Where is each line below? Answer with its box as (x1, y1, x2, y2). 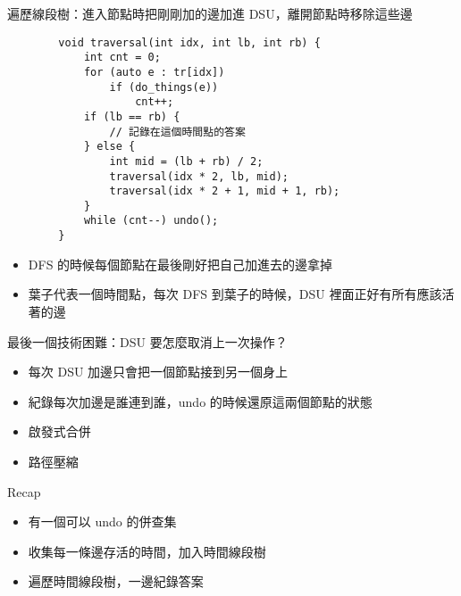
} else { (83, 140, 136, 153)
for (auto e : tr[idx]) (83, 65, 225, 79)
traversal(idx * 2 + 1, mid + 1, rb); (109, 185, 340, 198)
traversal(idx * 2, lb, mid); (109, 170, 289, 183)
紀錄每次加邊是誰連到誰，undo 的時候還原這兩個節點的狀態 (28, 392, 373, 410)
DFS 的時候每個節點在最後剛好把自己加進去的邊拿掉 (28, 254, 333, 273)
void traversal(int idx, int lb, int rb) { (58, 36, 321, 49)
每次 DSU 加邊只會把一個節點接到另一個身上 (28, 362, 289, 381)
